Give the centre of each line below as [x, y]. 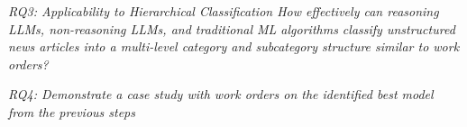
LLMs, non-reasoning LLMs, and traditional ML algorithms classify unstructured [232, 28]
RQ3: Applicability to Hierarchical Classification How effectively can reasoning [224, 11]
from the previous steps [72, 111]
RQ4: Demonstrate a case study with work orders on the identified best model [221, 94]
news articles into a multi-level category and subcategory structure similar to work [234, 46]
